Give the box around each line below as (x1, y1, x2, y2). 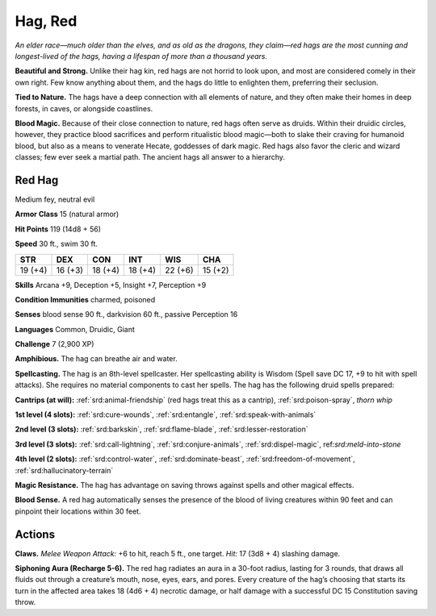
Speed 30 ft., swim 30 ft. (15, 239, 99, 249)
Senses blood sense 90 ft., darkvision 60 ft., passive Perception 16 (15, 310, 238, 319)
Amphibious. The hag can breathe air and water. (15, 354, 178, 364)
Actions (15, 527, 56, 541)
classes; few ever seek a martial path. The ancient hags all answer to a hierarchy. (15, 152, 286, 162)
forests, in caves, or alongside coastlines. (15, 103, 153, 113)
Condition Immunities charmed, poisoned (15, 294, 156, 304)
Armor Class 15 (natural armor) (15, 210, 119, 219)
